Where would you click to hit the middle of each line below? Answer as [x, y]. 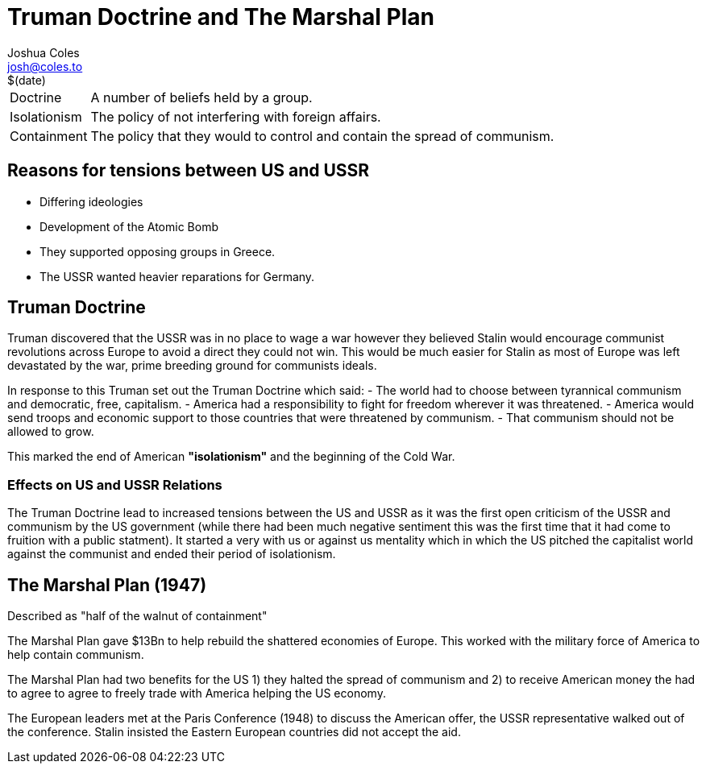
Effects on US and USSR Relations [115, 484]
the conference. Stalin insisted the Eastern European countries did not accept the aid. [234, 732]
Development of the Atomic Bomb [129, 226]
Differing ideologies [91, 201]
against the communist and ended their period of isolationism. [172, 554]
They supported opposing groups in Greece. [158, 251]
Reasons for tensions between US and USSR [189, 171]
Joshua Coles [44, 52]
